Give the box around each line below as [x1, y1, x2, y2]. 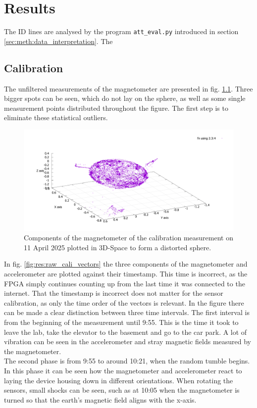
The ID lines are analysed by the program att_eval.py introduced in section [4, 26, 239, 37]
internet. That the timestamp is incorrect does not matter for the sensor [4, 288, 223, 298]
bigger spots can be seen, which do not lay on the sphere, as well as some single [4, 93, 246, 103]
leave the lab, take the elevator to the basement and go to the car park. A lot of [4, 326, 247, 337]
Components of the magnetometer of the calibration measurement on [24, 232, 233, 243]
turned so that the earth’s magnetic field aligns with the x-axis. [4, 394, 197, 405]
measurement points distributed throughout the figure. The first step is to [4, 102, 228, 113]
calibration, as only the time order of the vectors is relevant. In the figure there [4, 297, 244, 308]
